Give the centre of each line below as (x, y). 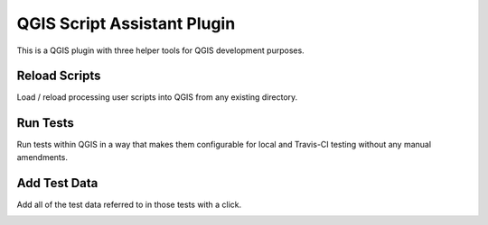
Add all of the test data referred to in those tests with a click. (129, 204)
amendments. (42, 157)
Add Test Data (57, 183)
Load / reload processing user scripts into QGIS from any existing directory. (157, 97)
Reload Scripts (59, 76)
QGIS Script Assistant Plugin (126, 23)
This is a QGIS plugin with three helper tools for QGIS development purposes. (160, 50)
